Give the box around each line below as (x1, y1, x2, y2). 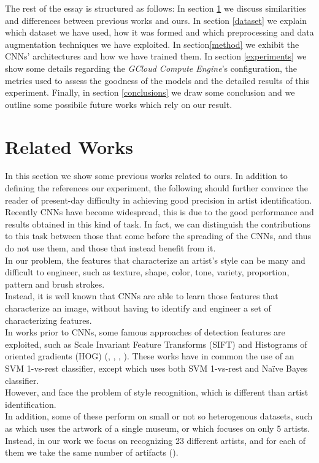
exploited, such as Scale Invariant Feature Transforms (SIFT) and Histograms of (5, 337, 307, 350)
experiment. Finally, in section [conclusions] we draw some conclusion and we (5, 86, 295, 99)
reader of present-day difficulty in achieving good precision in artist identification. (5, 193, 312, 206)
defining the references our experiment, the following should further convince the (5, 182, 308, 194)
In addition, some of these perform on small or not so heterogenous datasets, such (5, 410, 313, 423)
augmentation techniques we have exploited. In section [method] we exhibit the (5, 37, 299, 50)
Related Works (5, 134, 134, 159)
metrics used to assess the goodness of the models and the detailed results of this (5, 74, 309, 86)
